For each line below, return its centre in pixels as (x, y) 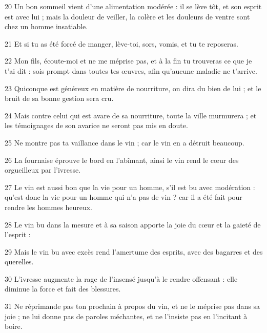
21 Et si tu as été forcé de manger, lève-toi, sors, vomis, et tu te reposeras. (121, 43)
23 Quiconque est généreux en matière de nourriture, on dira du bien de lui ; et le (133, 88)
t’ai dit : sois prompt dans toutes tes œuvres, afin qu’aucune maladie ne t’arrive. (131, 70)
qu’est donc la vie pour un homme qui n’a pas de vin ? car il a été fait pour (124, 197)
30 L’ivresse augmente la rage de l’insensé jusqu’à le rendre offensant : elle (121, 278)
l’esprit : (18, 234)
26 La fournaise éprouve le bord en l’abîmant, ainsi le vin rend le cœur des (122, 160)
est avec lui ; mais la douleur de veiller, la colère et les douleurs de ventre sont (127, 16)
